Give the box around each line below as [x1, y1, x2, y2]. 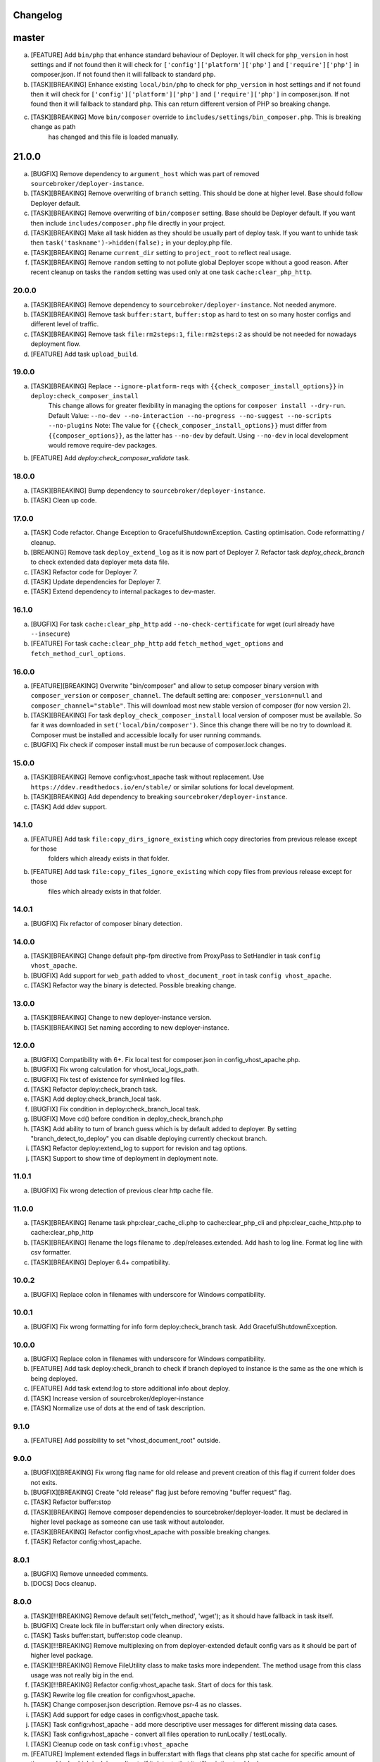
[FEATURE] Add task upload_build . [30, 350, 139, 358]
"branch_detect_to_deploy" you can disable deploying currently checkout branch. [30, 1134, 267, 1142]
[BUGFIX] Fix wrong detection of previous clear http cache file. [30, 1186, 214, 1195]
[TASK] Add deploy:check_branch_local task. [30, 1095, 162, 1103]
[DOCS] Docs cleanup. [30, 1579, 96, 1588]
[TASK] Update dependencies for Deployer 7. [30, 578, 161, 586]
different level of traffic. [30, 320, 99, 328]
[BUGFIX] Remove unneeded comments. [30, 1570, 148, 1578]
